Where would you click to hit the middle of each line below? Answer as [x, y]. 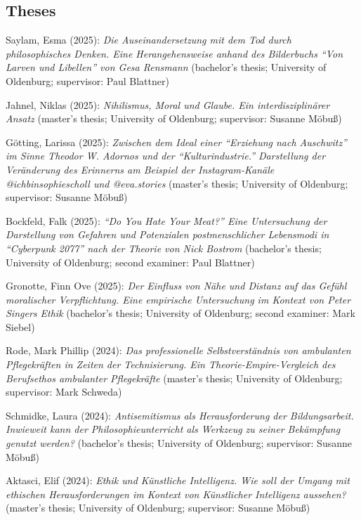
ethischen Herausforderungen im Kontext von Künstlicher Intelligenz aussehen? [176, 494]
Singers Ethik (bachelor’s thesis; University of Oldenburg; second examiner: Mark [180, 313]
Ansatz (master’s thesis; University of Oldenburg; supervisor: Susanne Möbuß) [174, 118]
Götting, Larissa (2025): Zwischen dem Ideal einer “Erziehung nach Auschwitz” [176, 142]
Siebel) [20, 326]
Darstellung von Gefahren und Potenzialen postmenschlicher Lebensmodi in [168, 234]
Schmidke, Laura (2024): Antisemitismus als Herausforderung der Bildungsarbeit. [180, 415]
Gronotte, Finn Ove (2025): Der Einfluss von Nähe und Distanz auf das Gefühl [176, 286]
